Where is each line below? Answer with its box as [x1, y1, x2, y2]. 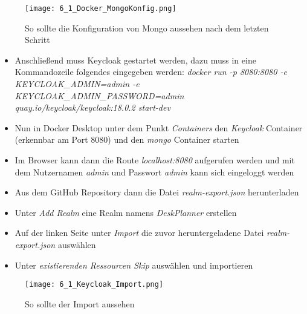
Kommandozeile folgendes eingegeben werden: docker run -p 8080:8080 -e [15, 65, 287, 78]
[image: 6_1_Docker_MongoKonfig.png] [25, 4, 176, 13]
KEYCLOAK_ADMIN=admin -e [15, 77, 140, 90]
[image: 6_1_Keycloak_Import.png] [25, 280, 164, 289]
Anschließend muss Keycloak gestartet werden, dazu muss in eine [15, 53, 256, 66]
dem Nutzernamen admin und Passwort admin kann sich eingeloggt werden [15, 165, 294, 178]
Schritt [25, 33, 50, 46]
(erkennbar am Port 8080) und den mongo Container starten [15, 133, 239, 146]
